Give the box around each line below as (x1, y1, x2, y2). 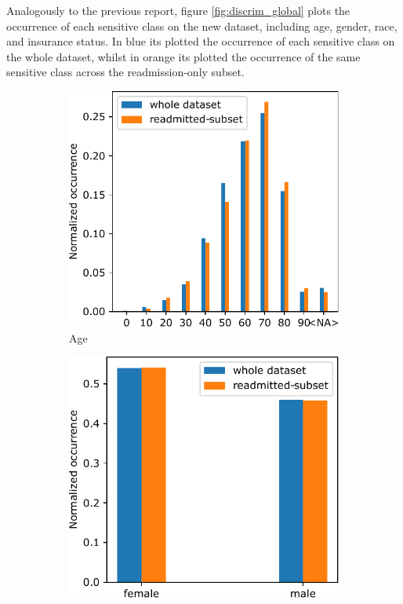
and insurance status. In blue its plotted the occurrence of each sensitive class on (6, 33, 395, 49)
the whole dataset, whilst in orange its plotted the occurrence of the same (6, 48, 361, 64)
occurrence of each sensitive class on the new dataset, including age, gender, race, (6, 17, 398, 34)
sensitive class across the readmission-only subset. (6, 64, 245, 80)
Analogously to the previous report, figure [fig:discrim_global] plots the (6, 2, 350, 18)
